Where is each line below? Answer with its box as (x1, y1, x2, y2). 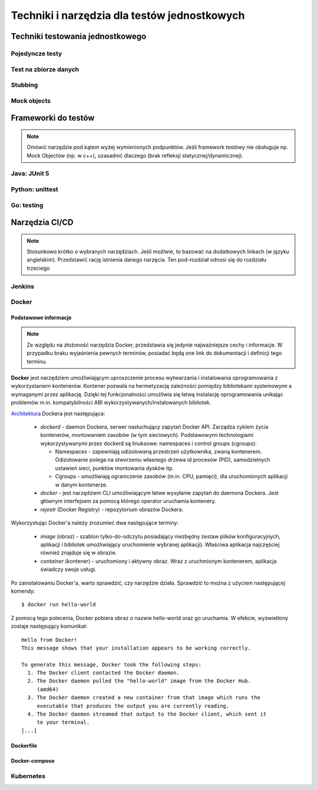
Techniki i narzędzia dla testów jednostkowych (11, 9, 245, 22)
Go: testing (11, 201, 44, 209)
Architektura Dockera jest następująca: (11, 410, 105, 417)
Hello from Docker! (21, 636, 78, 643)
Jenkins (11, 282, 35, 290)
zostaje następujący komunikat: (11, 623, 88, 630)
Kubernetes (11, 772, 45, 780)
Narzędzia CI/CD (11, 217, 74, 227)
